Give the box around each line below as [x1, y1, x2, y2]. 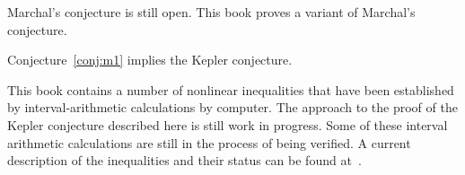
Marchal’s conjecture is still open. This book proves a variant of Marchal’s [7, 3, 416, 21]
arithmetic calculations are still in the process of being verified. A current [7, 133, 411, 152]
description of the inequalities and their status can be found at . [7, 151, 362, 170]
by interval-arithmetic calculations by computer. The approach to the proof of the [7, 98, 458, 117]
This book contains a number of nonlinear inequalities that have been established [7, 80, 454, 99]
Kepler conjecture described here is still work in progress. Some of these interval [7, 115, 448, 134]
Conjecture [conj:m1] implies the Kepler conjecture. [7, 50, 293, 69]
